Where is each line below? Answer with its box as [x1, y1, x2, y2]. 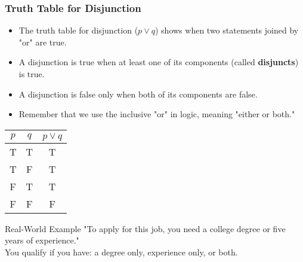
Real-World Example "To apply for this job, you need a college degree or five [5, 222, 286, 234]
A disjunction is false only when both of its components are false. [18, 87, 258, 100]
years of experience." [5, 234, 79, 246]
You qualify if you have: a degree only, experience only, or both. [5, 245, 238, 258]
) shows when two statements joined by [154, 24, 299, 36]
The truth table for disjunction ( [18, 24, 138, 36]
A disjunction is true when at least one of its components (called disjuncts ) [18, 56, 299, 68]
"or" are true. [18, 35, 67, 48]
